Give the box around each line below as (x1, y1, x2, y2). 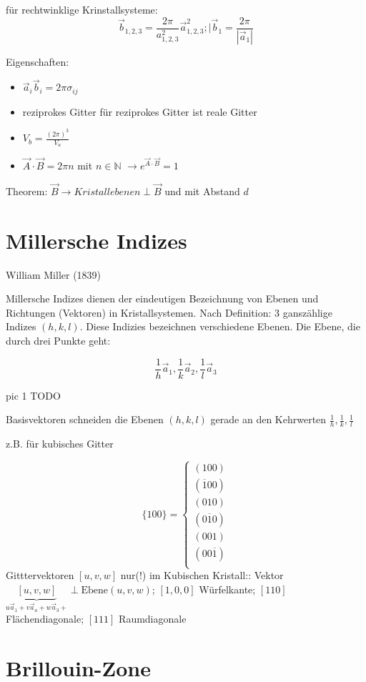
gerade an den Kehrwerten (210, 412, 327, 427)
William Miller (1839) (6, 267, 102, 282)
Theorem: (6, 183, 48, 198)
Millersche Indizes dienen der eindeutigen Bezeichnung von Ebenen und (6, 291, 319, 306)
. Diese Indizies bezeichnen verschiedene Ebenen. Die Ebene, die (79, 319, 360, 334)
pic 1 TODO (6, 387, 61, 402)
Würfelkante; (199, 581, 256, 596)
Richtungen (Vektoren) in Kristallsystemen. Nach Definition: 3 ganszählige (6, 305, 332, 320)
